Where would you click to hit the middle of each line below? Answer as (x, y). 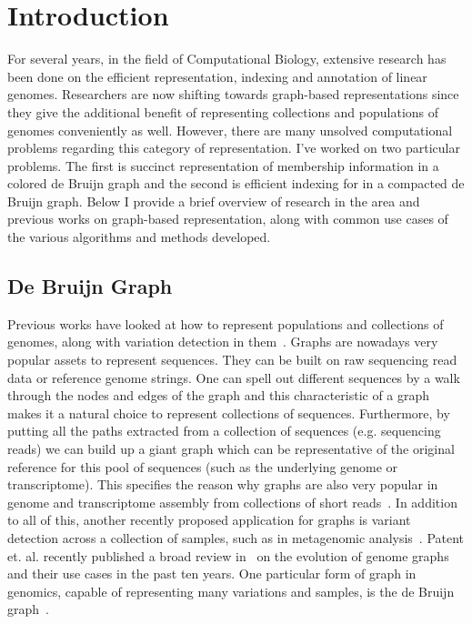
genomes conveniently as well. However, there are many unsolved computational (230, 130)
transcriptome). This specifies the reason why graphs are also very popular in (223, 484)
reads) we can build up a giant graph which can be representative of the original (231, 449)
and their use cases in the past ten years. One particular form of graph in (212, 574)
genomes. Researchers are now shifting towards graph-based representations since (233, 94)
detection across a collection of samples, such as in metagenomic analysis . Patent (236, 537)
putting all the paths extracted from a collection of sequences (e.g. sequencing (224, 431)
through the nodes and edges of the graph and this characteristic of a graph (219, 395)
